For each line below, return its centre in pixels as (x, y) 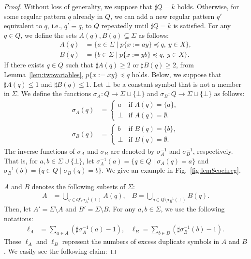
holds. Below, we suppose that (177, 74)
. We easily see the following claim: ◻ (60, 251)
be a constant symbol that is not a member (177, 84)
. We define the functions (54, 93)
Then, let (17, 209)
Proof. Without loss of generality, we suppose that (78, 6)
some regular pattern (35, 16)
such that (79, 65)
